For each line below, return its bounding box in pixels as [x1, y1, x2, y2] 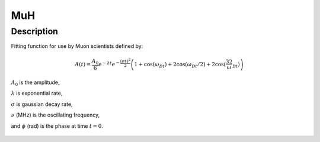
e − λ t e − [98, 60, 120, 67]
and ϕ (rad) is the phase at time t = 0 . [11, 122, 104, 130]
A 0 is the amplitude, [11, 79, 60, 87]
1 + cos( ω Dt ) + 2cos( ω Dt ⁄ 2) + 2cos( [134, 61, 226, 69]
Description [11, 26, 59, 37]
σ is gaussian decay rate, [11, 101, 73, 108]
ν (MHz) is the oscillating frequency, [11, 111, 100, 118]
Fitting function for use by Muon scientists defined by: [11, 43, 143, 50]
